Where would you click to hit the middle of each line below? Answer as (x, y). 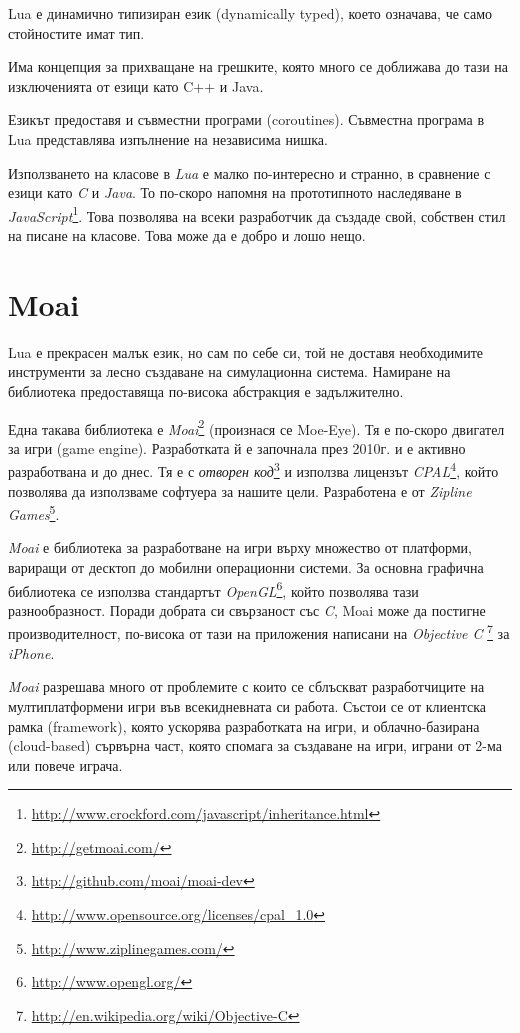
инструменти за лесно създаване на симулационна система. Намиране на (229, 371)
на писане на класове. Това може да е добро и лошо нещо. (187, 235)
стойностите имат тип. (76, 32)
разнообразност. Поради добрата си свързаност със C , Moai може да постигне (247, 609)
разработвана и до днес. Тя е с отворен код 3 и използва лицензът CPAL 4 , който (253, 469)
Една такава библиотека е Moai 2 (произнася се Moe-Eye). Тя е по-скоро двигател (256, 427)
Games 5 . (34, 512)
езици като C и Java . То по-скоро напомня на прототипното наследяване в (235, 192)
